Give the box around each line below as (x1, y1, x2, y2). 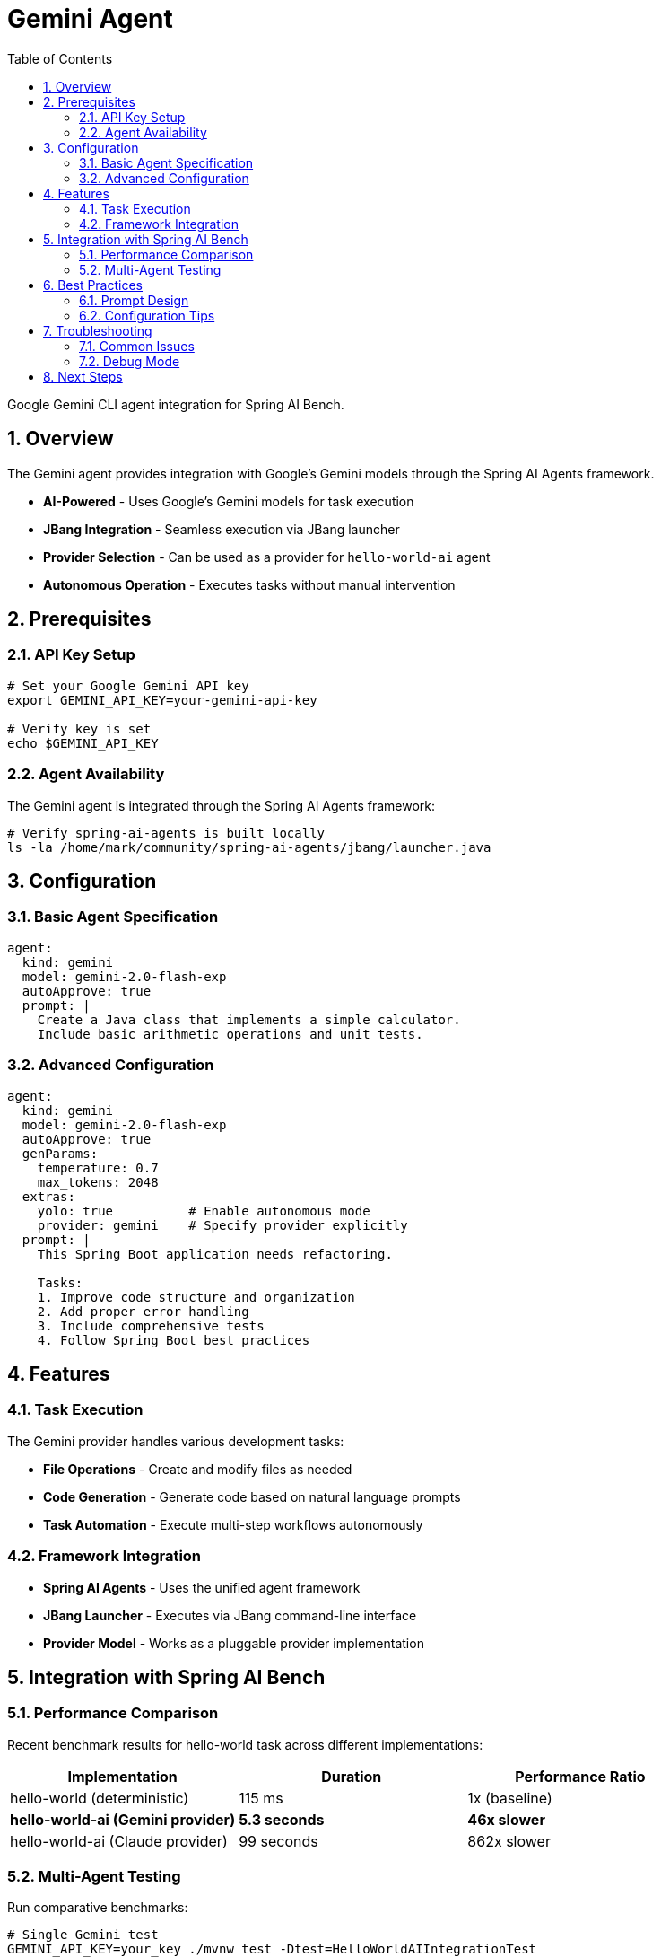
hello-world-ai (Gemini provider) (10, 1810, 236, 1829)
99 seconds (239, 1831, 318, 1850)
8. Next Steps (43, 368, 123, 384)
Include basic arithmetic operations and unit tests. (37, 1026, 423, 1041)
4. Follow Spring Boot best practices (37, 1332, 310, 1347)
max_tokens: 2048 (37, 1174, 159, 1189)
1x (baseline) (467, 1788, 552, 1807)
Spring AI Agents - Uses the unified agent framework (43, 1579, 361, 1595)
